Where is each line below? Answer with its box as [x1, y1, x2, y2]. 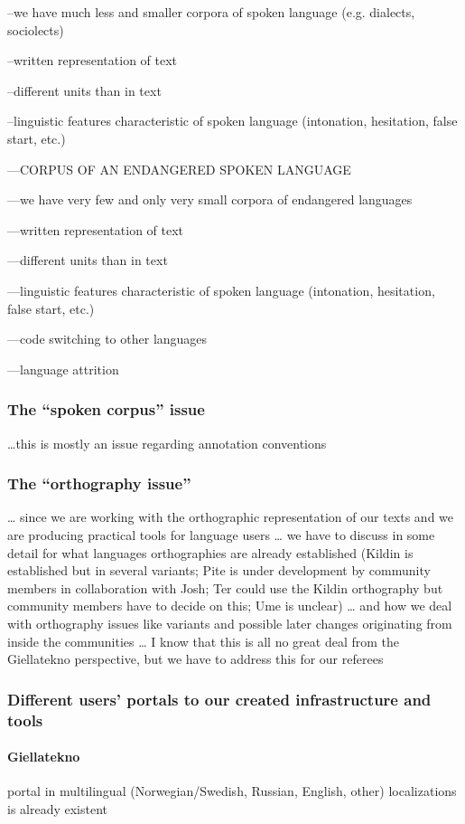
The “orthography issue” [7, 472, 191, 495]
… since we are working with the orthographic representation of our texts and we [7, 507, 454, 526]
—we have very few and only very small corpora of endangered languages [7, 190, 413, 209]
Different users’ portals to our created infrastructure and [7, 687, 432, 710]
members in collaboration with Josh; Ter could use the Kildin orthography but [7, 578, 443, 597]
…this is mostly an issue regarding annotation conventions [7, 433, 327, 452]
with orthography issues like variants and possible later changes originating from [7, 613, 452, 632]
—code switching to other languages [7, 329, 208, 348]
